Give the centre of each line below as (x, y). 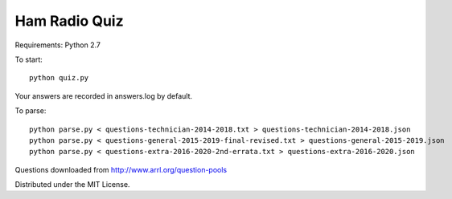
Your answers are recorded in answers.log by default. (104, 95)
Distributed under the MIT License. (72, 185)
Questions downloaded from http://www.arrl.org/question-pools (121, 169)
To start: (29, 59)
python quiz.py (59, 78)
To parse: (31, 111)
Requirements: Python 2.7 (58, 45)
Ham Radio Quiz (69, 21)
